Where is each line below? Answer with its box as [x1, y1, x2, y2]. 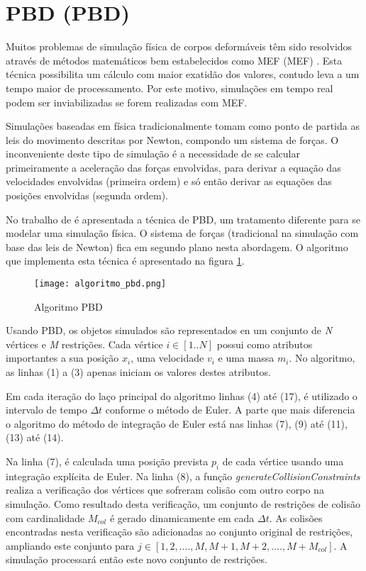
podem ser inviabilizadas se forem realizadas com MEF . [6, 94, 248, 109]
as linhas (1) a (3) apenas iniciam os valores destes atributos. [6, 365, 271, 379]
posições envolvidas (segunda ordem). [6, 188, 169, 203]
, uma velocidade [131, 350, 204, 365]
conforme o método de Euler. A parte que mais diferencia [105, 402, 355, 417]
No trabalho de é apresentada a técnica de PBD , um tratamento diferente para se [6, 211, 360, 226]
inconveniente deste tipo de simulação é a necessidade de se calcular [6, 146, 300, 161]
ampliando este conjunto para [6, 538, 135, 553]
